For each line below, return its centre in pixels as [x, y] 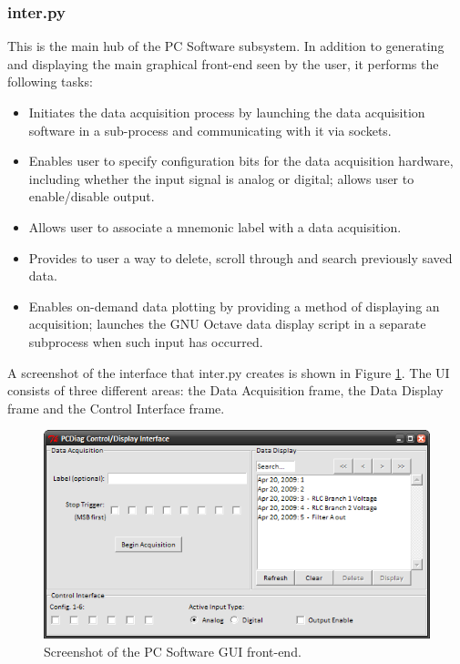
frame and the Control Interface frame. [116, 408]
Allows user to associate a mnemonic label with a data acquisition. [215, 226]
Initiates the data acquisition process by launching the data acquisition [227, 112]
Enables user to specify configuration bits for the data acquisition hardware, [241, 161]
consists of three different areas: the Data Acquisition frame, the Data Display [225, 390]
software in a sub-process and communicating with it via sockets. [210, 130]
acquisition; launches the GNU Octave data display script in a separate [227, 324]
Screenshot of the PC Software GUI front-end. [173, 651]
